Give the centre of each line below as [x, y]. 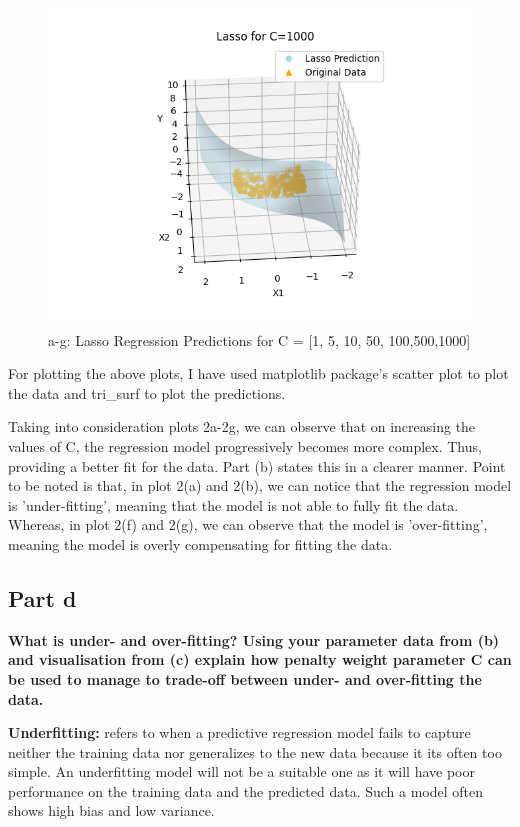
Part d [42, 597]
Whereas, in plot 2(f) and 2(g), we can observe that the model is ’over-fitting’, [248, 524]
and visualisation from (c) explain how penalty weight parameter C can [260, 659]
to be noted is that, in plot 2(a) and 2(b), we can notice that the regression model [260, 485]
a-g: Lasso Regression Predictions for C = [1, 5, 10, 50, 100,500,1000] [259, 339]
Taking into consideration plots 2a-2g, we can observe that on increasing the [242, 426]
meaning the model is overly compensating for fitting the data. [200, 543]
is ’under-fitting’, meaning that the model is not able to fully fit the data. [233, 504]
